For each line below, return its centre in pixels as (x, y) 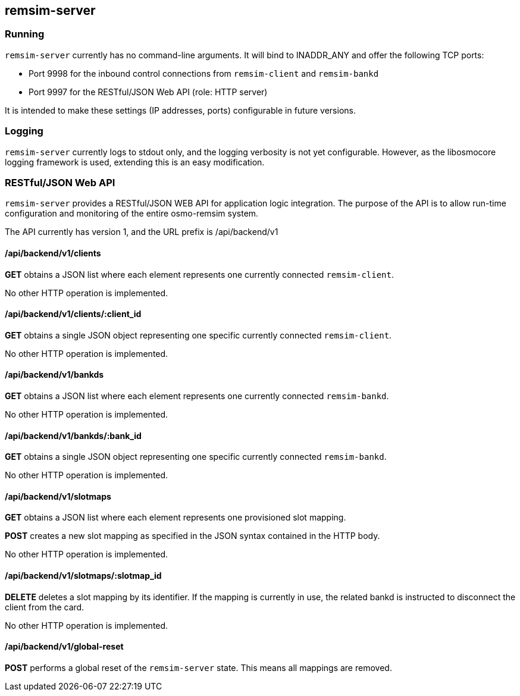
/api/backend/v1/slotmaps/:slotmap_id (83, 576)
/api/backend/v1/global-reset (64, 647)
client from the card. (45, 607)
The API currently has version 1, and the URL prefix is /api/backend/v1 (142, 232)
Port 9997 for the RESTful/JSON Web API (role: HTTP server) (148, 92)
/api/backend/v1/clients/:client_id (73, 314)
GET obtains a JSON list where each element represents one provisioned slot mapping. (176, 518)
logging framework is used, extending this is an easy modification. (135, 162)
